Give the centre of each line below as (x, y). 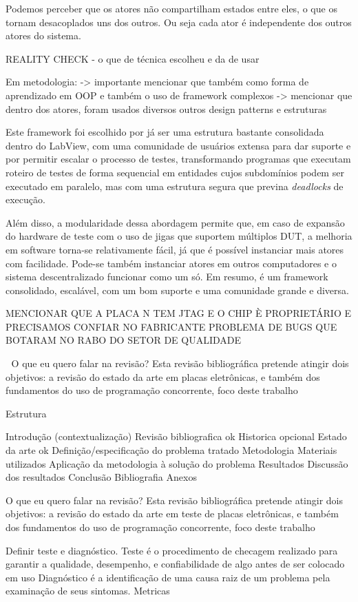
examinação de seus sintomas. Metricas (88, 591)
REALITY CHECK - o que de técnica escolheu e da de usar (133, 58)
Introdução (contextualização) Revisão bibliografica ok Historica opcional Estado (176, 436)
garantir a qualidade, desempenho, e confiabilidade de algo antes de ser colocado (175, 564)
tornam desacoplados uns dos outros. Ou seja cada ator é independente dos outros (179, 22)
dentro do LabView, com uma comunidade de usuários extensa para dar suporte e (178, 145)
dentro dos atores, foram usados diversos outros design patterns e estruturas (166, 108)
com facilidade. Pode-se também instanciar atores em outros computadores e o (171, 263)
